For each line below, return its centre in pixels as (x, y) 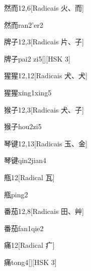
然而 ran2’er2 (24, 24)
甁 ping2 (16, 194)
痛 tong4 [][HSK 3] (30, 262)
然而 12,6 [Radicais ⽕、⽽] (44, 8)
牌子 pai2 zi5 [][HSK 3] (37, 58)
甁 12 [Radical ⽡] (29, 177)
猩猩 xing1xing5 (28, 92)
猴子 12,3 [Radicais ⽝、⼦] (44, 109)
